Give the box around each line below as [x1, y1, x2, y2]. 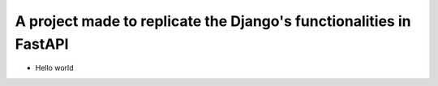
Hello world [35, 63, 74, 73]
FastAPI [15, 35, 69, 53]
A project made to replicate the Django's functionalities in [15, 12, 411, 30]
